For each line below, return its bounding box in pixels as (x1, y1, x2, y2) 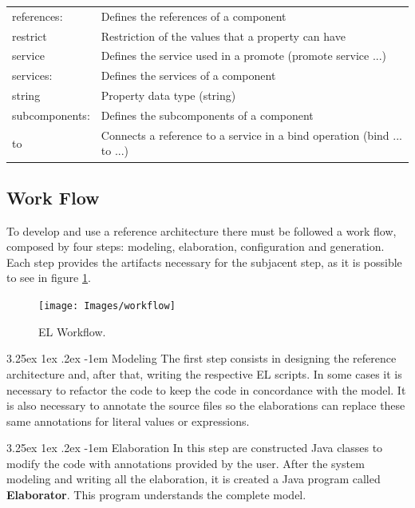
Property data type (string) (101, 87, 236, 104)
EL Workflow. (38, 323, 106, 339)
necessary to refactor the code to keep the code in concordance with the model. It (6, 381, 406, 398)
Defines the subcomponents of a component (101, 106, 314, 123)
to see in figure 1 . (6, 269, 91, 286)
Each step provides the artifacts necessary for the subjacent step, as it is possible (6, 253, 402, 270)
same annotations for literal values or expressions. (6, 412, 250, 429)
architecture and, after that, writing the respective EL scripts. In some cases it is (6, 365, 402, 382)
